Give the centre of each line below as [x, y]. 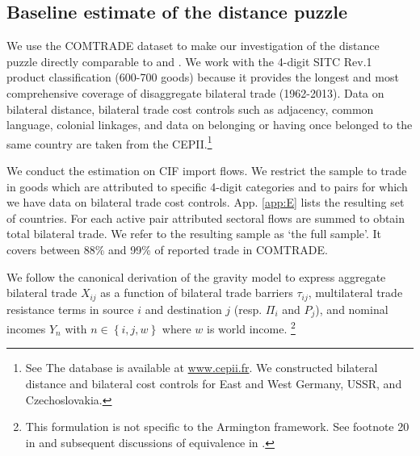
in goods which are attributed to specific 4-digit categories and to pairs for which [207, 186]
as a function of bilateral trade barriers [197, 293]
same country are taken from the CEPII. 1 [109, 142]
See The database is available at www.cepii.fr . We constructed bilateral [202, 368]
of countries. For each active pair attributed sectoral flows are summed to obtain [206, 218]
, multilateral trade [355, 293]
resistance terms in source [70, 309]
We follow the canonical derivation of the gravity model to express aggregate [196, 276]
